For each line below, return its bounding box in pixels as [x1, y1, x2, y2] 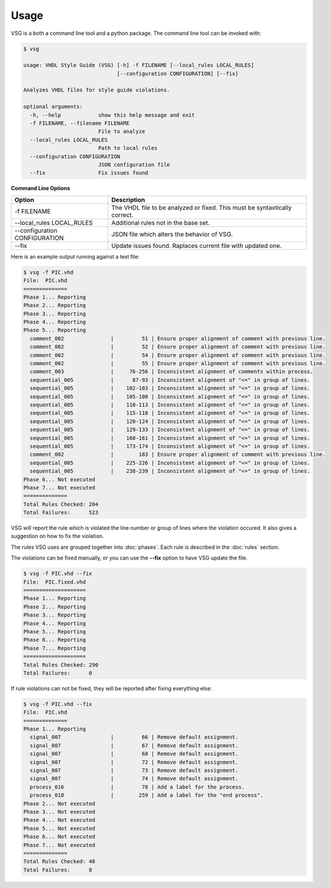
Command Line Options [11, 185, 70, 192]
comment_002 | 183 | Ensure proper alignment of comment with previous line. [30, 451, 326, 458]
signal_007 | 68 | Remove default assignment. [30, 751, 239, 757]
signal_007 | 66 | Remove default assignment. [30, 734, 239, 741]
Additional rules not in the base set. [111, 218, 210, 227]
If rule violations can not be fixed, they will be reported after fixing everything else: [11, 684, 212, 692]
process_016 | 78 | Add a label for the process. [30, 783, 245, 790]
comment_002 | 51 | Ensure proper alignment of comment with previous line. [30, 335, 326, 342]
